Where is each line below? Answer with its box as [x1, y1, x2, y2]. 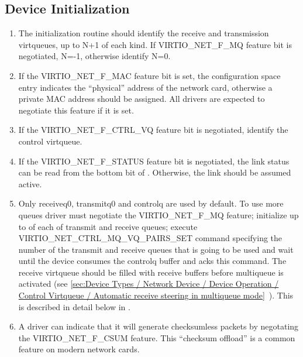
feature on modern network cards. [18, 343, 140, 355]
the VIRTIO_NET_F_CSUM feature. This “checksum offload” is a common [18, 331, 295, 344]
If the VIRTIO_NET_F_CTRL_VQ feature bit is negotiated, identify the [18, 123, 288, 136]
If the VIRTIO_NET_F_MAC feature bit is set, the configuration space [18, 69, 281, 81]
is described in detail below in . [18, 300, 130, 313]
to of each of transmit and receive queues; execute [18, 220, 198, 232]
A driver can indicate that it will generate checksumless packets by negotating [18, 320, 299, 332]
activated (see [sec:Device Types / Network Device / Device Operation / [18, 277, 279, 290]
